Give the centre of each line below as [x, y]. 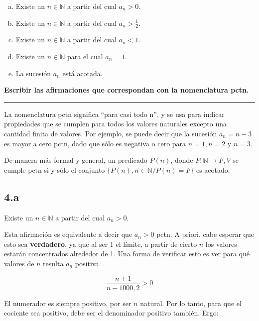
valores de [19, 263]
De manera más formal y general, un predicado [76, 160]
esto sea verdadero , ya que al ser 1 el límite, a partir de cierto [101, 244]
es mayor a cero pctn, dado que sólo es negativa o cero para [95, 143]
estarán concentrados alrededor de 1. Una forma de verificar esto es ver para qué [127, 254]
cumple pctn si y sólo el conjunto [55, 169]
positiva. [88, 263]
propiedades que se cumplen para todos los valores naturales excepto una [116, 124]
